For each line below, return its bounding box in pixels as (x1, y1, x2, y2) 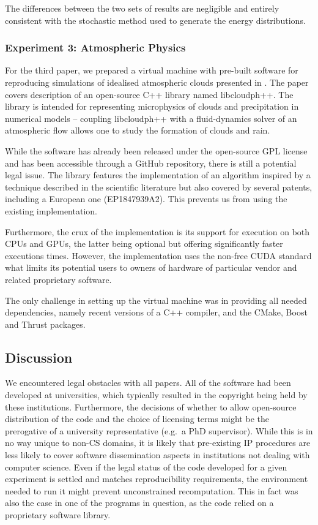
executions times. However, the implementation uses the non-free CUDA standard (5, 249, 312, 262)
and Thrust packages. (5, 317, 86, 330)
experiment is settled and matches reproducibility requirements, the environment (5, 472, 308, 485)
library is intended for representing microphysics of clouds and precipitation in (5, 100, 299, 113)
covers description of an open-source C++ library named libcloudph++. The (5, 88, 294, 100)
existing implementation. (5, 204, 97, 217)
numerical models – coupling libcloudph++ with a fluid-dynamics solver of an (5, 111, 297, 124)
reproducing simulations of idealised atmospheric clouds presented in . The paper (5, 76, 309, 88)
